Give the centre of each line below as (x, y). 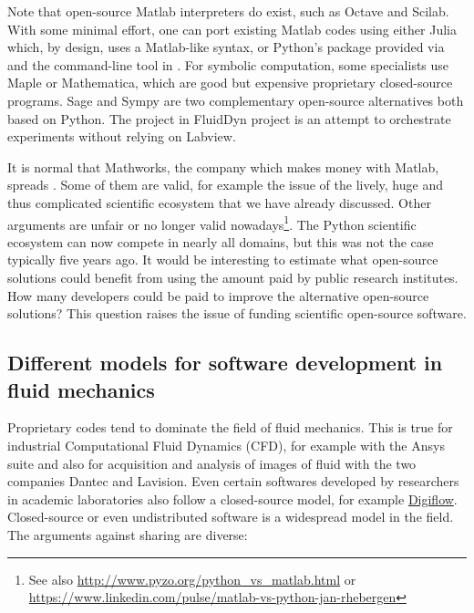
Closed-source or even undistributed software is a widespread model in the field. (231, 517)
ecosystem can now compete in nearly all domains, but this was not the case (221, 241)
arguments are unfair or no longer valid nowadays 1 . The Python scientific (212, 223)
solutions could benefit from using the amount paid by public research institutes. (233, 277)
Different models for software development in (225, 363)
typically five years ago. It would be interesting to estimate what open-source (223, 260)
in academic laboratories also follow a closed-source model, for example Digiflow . (232, 499)
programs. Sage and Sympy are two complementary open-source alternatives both (236, 100)
